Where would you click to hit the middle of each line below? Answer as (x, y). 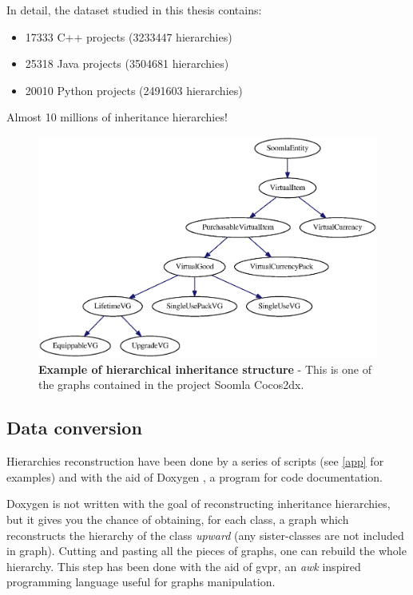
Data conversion (74, 428)
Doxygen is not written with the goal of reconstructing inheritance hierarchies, (199, 504)
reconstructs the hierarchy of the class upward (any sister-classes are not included (205, 535)
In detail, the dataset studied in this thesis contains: (134, 10)
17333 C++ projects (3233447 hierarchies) (129, 36)
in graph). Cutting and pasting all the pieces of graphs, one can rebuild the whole (206, 551)
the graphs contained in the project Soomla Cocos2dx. (171, 385)
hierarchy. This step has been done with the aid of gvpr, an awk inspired (184, 566)
